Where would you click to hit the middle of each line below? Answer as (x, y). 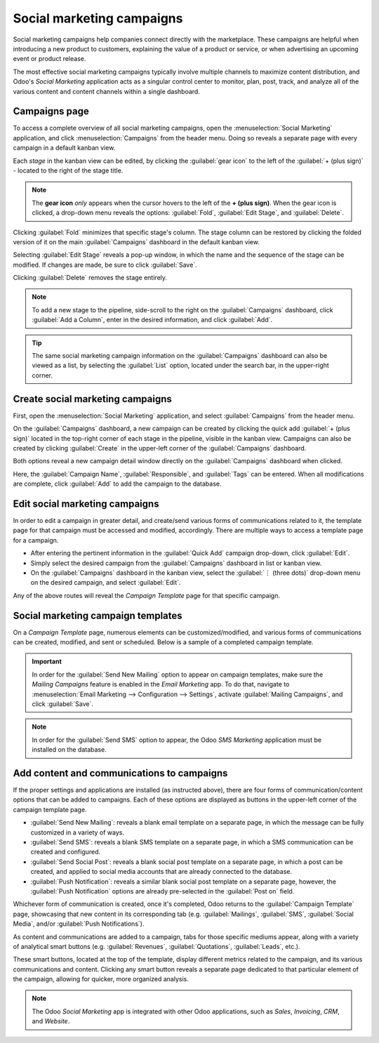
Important (47, 662)
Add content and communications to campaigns (120, 773)
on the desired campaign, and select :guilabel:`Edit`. (106, 583)
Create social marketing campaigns (92, 399)
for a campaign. (36, 540)
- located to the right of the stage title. (68, 170)
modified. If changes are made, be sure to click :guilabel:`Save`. (105, 265)
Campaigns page (51, 111)
